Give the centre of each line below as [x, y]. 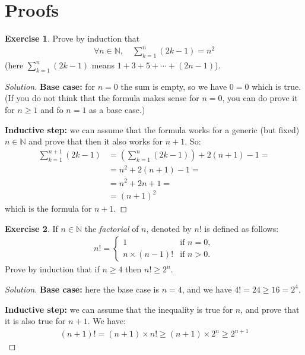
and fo [52, 110]
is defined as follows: [242, 228]
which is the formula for [48, 208]
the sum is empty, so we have [174, 86]
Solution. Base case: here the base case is [82, 289]
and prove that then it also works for [96, 141]
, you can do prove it [260, 98]
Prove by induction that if [52, 269]
